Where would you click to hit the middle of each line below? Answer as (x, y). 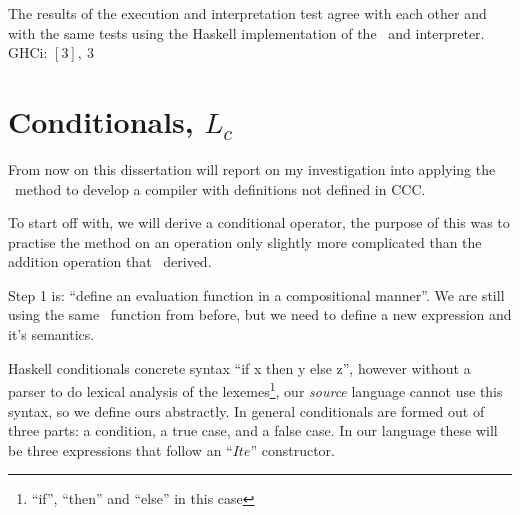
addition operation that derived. (110, 261)
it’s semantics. (51, 334)
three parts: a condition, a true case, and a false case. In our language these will (253, 430)
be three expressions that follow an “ (120, 449)
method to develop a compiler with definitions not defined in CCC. (220, 188)
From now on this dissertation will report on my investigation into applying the (252, 168)
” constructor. (292, 449)
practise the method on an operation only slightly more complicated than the (245, 241)
